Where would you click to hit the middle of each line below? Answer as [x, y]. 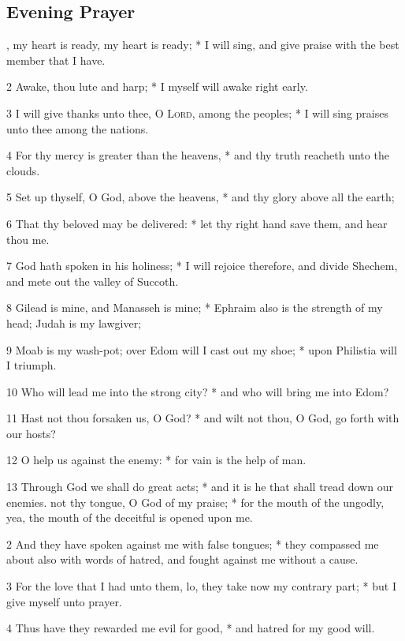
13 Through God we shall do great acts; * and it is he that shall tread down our [200, 487]
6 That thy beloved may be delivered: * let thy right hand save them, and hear [197, 223]
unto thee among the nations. [78, 128]
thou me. [28, 239]
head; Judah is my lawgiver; [74, 322]
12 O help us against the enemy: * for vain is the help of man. [156, 460]
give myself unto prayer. [64, 601]
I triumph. [32, 365]
